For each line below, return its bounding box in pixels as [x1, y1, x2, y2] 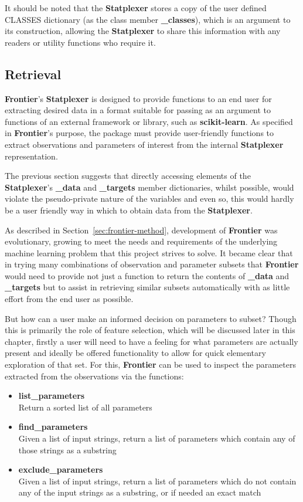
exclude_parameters [18, 463, 103, 476]
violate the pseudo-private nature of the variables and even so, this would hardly [5, 192, 294, 205]
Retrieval [5, 65, 62, 83]
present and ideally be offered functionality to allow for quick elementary [5, 347, 266, 359]
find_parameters [18, 420, 88, 433]
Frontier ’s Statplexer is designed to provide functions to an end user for [5, 92, 272, 104]
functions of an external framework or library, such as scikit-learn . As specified [5, 115, 293, 127]
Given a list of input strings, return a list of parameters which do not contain [18, 474, 297, 487]
